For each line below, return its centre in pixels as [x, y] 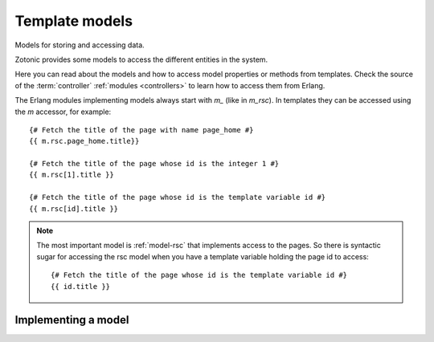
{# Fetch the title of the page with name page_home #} [141, 130]
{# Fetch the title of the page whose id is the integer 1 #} [154, 164]
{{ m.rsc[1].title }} [72, 175]
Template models [74, 21]
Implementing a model [72, 320]
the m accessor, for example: [63, 112]
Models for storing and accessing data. [80, 45]
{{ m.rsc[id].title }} [74, 208]
